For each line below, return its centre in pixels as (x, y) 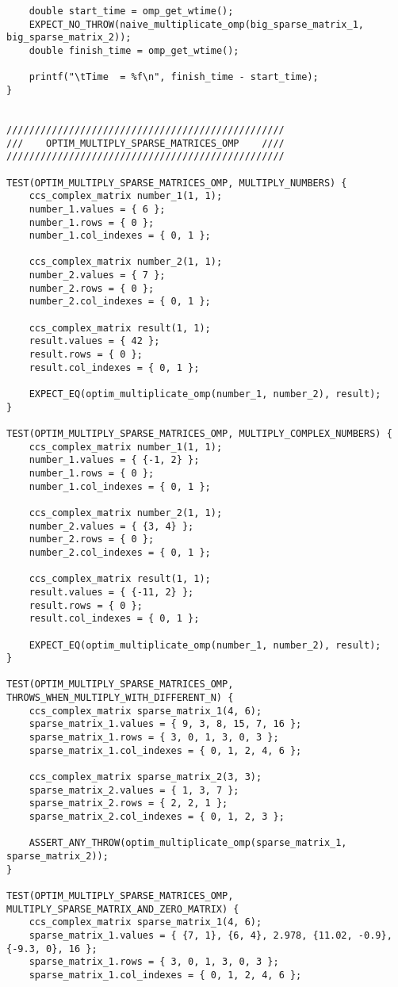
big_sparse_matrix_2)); (69, 38)
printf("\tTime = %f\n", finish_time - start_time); (174, 77)
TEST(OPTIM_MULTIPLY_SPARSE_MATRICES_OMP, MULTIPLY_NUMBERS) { (177, 183)
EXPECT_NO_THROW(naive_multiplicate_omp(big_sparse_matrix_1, (197, 24)
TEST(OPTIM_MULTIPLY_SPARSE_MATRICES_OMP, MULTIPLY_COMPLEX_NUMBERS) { (199, 434)
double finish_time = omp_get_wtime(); (134, 50)
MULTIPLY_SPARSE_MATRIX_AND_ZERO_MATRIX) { (123, 909)
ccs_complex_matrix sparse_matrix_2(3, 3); (145, 777)
